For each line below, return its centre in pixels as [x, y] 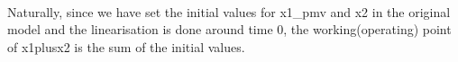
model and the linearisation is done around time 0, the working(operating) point [229, 29]
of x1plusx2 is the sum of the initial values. [126, 46]
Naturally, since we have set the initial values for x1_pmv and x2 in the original [229, 11]
